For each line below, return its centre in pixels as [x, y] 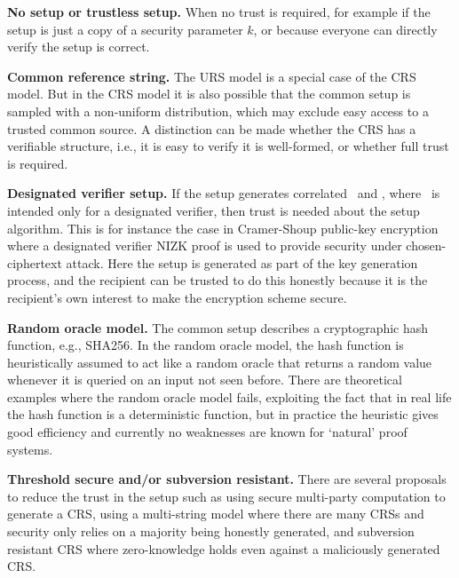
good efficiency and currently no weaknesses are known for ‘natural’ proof [207, 432]
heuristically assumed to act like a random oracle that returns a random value [220, 362]
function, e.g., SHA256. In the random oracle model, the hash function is [206, 345]
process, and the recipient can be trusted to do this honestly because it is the [218, 280]
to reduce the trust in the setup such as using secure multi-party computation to [226, 496]
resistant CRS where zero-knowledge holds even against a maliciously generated [224, 548]
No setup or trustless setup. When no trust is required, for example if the [219, 12]
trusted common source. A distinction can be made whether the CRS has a [212, 128]
